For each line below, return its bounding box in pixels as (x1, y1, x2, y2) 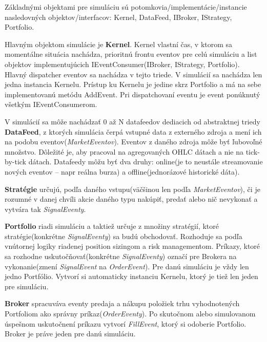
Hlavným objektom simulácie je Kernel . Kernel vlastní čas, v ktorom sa (5, 38, 233, 49)
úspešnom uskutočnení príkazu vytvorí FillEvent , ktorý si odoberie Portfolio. (5, 318, 247, 329)
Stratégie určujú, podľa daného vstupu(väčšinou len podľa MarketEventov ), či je (5, 183, 260, 194)
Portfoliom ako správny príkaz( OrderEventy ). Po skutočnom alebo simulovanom (5, 308, 256, 319)
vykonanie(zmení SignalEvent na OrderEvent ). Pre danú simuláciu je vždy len (5, 261, 249, 271)
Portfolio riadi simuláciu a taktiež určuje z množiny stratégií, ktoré (5, 221, 219, 231)
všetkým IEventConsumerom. (5, 99, 97, 110)
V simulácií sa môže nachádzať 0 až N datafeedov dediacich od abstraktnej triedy (5, 116, 260, 126)
